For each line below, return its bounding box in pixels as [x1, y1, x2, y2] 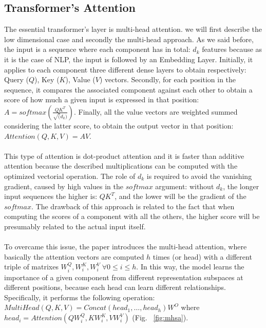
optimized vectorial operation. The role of [4, 170, 136, 181]
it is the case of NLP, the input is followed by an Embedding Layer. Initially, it [4, 53, 253, 64]
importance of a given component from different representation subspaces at [4, 271, 243, 282]
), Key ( [34, 74, 60, 85]
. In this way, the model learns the [136, 261, 244, 272]
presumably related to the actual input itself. [4, 221, 146, 231]
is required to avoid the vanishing [146, 170, 252, 181]
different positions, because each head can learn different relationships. [4, 282, 226, 293]
